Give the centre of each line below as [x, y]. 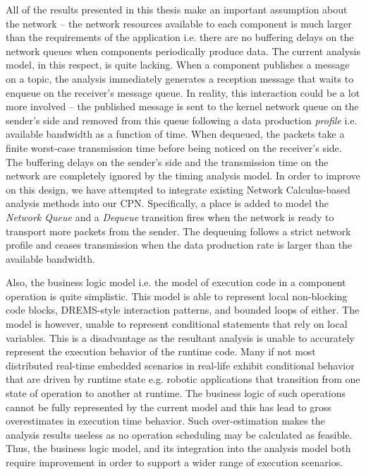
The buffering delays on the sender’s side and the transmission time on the [167, 161]
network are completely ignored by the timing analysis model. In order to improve [183, 176]
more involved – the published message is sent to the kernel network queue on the [182, 106]
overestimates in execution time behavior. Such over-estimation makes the [165, 421]
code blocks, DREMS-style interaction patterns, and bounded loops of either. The [183, 310]
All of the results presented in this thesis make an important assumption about [177, 9]
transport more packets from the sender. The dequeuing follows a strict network [178, 231]
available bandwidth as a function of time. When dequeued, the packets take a [175, 134]
